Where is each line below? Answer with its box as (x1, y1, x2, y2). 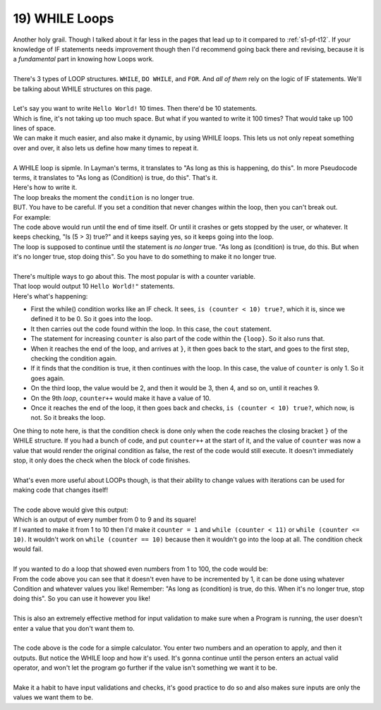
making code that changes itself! (13, 486, 109, 494)
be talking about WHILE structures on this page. (13, 85, 152, 93)
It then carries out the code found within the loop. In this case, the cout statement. (30, 325, 272, 333)
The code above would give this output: (13, 505, 128, 514)
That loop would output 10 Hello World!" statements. (13, 282, 175, 291)
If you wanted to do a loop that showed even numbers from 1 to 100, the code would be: (13, 565, 268, 573)
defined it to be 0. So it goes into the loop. (30, 315, 153, 323)
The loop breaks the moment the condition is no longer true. (13, 193, 195, 201)
